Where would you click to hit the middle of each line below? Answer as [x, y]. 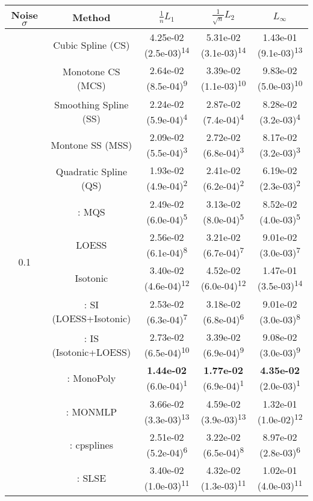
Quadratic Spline [91, 171]
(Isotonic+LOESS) [91, 352]
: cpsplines [91, 445]
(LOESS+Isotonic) [91, 319]
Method [91, 17]
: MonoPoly [91, 378]
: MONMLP [91, 411]
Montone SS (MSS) [91, 145]
